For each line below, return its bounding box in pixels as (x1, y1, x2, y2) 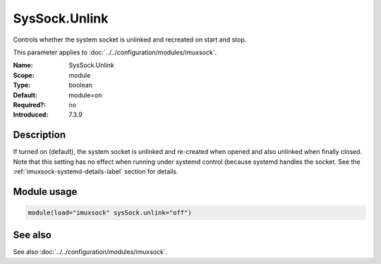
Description (13, 129, 66, 141)
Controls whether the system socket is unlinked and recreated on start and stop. (13, 35, 247, 44)
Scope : (13, 71, 35, 79)
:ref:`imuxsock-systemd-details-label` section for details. (13, 167, 179, 176)
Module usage (13, 186, 78, 198)
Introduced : (13, 110, 49, 119)
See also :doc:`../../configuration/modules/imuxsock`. (13, 248, 168, 256)
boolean (68, 81, 93, 90)
